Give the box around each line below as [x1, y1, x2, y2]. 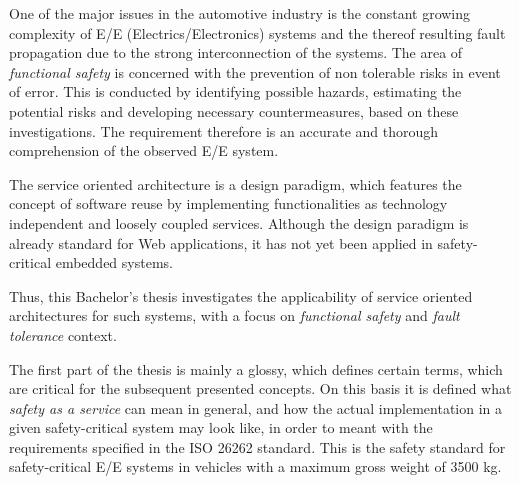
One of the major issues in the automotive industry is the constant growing [9, 3, 471, 23]
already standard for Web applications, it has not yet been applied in [9, 232, 433, 253]
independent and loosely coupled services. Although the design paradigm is [9, 212, 469, 233]
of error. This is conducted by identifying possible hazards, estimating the [9, 81, 462, 102]
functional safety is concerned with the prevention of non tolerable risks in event [9, 61, 501, 82]
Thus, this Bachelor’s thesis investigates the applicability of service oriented [9, 285, 473, 306]
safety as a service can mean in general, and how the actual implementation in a [9, 397, 503, 418]
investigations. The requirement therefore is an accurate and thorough [9, 120, 439, 141]
